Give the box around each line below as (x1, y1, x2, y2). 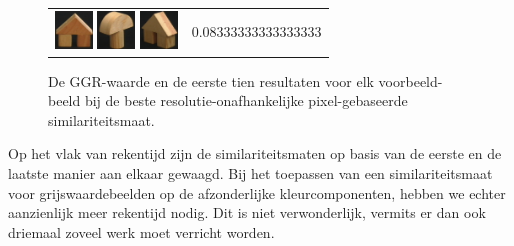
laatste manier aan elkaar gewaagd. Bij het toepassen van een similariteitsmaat (8, 163, 493, 183)
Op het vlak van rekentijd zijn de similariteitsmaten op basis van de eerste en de (8, 143, 502, 164)
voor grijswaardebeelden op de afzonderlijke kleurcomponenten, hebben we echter (8, 182, 506, 203)
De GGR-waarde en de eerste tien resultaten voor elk (48, 70, 374, 91)
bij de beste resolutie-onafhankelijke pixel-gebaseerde (84, 90, 408, 111)
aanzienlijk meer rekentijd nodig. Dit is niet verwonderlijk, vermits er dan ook (8, 202, 486, 223)
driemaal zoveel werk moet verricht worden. (8, 221, 275, 242)
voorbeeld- (378, 70, 443, 91)
